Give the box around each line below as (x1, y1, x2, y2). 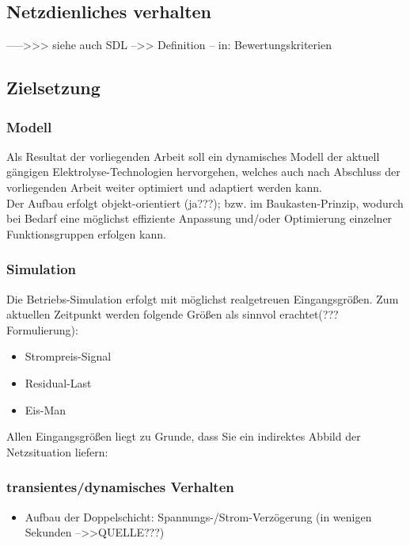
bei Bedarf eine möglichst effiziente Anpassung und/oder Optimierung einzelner (6, 210, 393, 227)
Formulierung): (6, 321, 78, 338)
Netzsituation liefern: (6, 443, 108, 460)
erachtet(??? (279, 306, 339, 323)
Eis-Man (25, 401, 66, 418)
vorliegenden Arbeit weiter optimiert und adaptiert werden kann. (6, 178, 322, 195)
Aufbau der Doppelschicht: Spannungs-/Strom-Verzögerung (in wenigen (25, 508, 372, 525)
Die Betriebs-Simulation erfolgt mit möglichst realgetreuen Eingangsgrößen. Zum (6, 290, 399, 307)
